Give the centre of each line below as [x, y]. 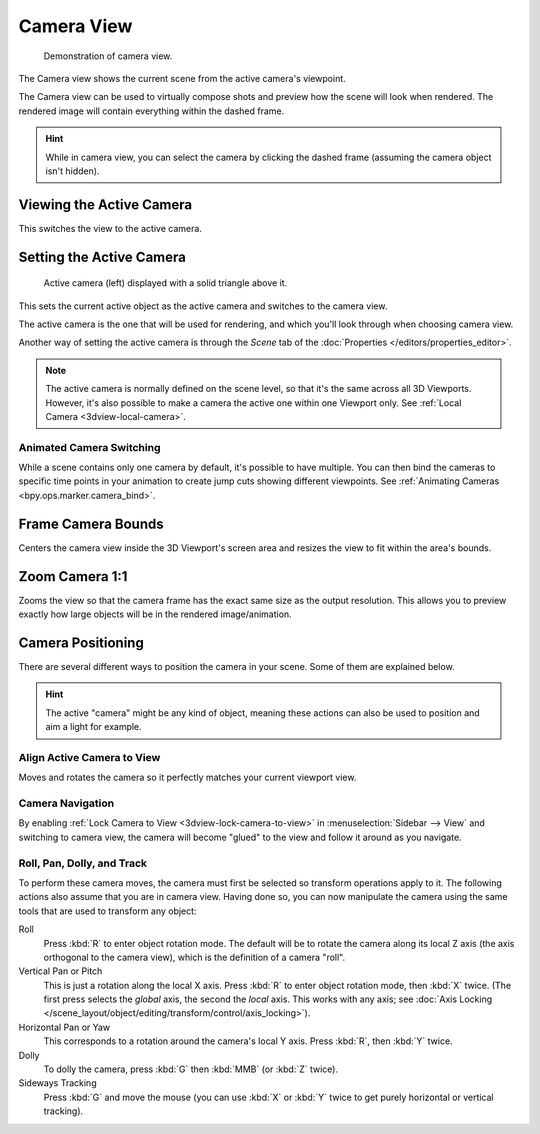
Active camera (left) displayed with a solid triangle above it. [165, 283]
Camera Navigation [66, 803]
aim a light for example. [93, 727]
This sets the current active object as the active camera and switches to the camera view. [203, 306]
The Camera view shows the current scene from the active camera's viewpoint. [182, 78]
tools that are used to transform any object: [107, 911]
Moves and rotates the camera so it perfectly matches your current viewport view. [187, 777]
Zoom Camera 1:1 [73, 576]
